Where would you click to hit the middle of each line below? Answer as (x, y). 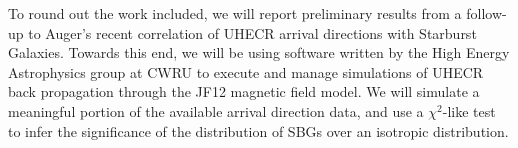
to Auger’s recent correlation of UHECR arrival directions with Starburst (252, 32)
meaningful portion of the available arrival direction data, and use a (216, 110)
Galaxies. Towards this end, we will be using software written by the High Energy (259, 52)
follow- (486, 13)
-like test (469, 110)
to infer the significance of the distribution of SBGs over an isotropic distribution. (258, 130)
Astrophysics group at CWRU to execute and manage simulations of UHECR (246, 71)
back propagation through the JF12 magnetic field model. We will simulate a (244, 91)
